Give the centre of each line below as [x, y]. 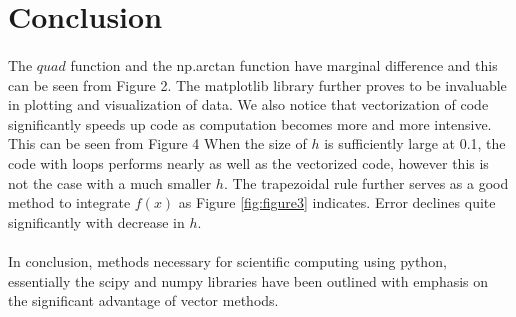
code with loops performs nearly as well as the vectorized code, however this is [248, 162]
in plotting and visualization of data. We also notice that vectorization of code [248, 104]
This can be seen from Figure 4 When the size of [157, 143]
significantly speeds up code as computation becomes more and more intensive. [250, 123]
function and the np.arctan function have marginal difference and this [284, 64]
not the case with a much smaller [110, 182]
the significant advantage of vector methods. [143, 300]
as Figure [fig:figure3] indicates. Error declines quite [337, 202]
